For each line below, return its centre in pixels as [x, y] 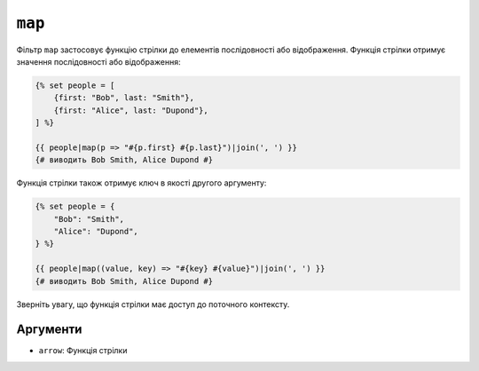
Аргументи [49, 330]
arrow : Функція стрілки [83, 351]
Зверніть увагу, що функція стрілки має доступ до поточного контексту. [153, 304]
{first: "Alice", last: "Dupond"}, [131, 110]
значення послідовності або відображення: [98, 61]
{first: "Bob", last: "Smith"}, [124, 98]
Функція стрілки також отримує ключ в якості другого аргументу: [141, 183]
